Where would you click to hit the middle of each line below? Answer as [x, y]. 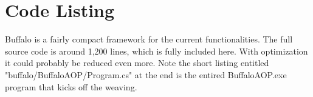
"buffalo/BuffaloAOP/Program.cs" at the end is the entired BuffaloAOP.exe [146, 74]
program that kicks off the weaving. [71, 86]
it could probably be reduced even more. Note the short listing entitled [137, 63]
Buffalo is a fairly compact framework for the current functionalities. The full [149, 39]
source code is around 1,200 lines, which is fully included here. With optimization [156, 51]
